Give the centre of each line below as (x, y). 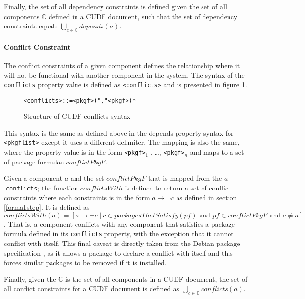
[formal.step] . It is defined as (47, 207)
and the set (87, 178)
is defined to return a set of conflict (178, 187)
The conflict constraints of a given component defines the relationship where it (122, 65)
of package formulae (34, 161)
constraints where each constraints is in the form (77, 197)
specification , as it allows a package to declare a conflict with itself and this (118, 253)
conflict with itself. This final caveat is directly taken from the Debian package (122, 243)
